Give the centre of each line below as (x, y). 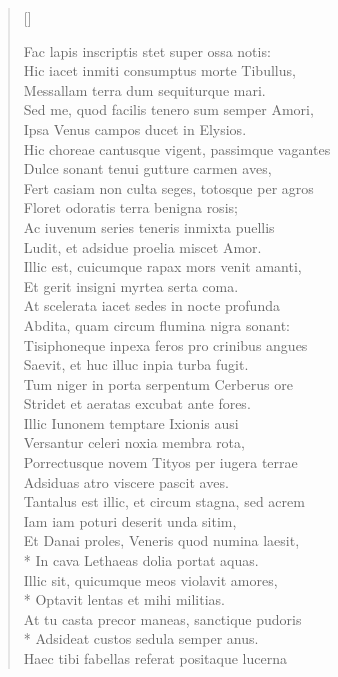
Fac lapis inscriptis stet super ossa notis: (147, 50)
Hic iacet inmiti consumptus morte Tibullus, (159, 70)
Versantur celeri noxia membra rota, (134, 442)
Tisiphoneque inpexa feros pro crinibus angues (165, 344)
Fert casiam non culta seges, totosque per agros (168, 187)
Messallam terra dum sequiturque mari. (144, 89)
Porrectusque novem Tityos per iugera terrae (160, 462)
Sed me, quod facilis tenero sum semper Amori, (168, 109)
